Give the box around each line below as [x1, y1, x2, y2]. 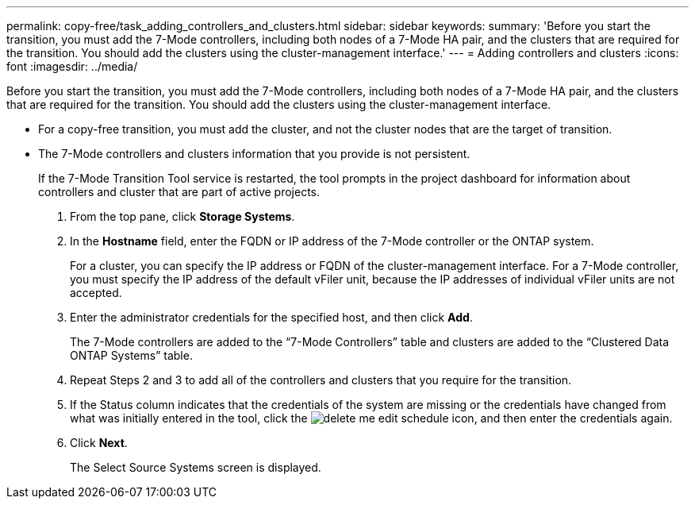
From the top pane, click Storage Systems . [70, 210, 295, 223]
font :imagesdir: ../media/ [6, 60, 138, 73]
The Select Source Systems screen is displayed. [70, 461, 321, 474]
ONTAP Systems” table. [70, 349, 193, 362]
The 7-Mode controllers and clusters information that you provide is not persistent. [38, 147, 470, 160]
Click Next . [70, 436, 128, 449]
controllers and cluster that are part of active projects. [38, 185, 321, 199]
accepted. [70, 286, 122, 299]
